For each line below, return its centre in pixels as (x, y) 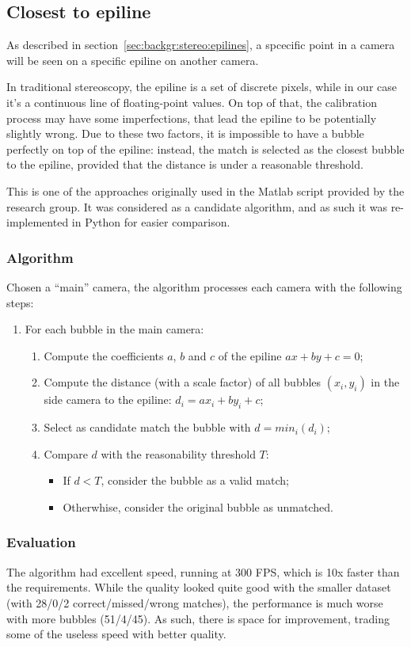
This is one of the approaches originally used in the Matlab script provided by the (205, 190)
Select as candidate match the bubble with (147, 427)
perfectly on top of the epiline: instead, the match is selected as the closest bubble (205, 148)
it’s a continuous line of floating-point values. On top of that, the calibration (192, 102)
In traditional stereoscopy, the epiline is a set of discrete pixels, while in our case (202, 87)
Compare (66, 453)
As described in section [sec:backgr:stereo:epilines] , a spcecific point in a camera (201, 45)
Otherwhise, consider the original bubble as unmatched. (198, 506)
